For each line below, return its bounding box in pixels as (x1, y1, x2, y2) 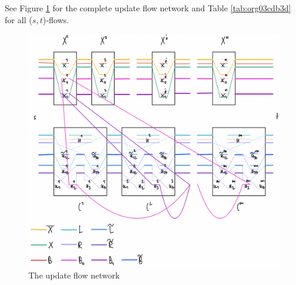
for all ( (5, 13, 33, 26)
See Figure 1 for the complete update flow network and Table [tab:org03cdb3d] (5, 2, 291, 14)
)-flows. (43, 13, 69, 26)
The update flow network (28, 269, 120, 281)
